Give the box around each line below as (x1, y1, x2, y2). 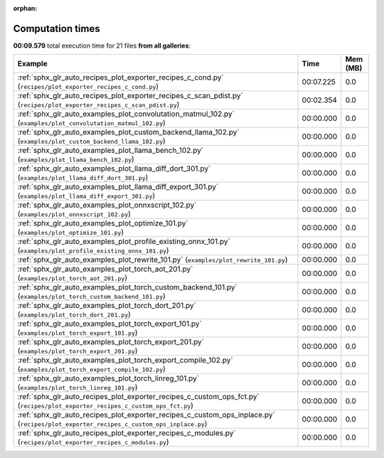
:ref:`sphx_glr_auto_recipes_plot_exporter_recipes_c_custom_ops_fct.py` (17, 392, 260, 402)
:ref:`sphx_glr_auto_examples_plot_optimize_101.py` (17, 218, 188, 228)
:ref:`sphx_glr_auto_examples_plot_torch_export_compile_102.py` (17, 356, 234, 366)
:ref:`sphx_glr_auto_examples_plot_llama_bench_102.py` (17, 146, 204, 156)
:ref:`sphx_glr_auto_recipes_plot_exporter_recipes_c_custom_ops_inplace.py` (17, 410, 275, 420)
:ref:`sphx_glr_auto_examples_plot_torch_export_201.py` (17, 337, 204, 347)
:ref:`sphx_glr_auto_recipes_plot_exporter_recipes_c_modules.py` (17, 428, 236, 438)
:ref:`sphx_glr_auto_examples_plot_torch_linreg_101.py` (17, 373, 199, 383)
